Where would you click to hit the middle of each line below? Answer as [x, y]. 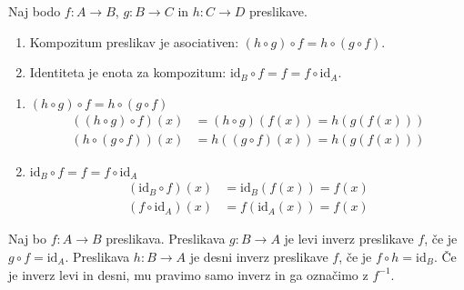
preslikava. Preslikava [166, 239]
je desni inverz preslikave [259, 256]
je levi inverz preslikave [349, 239]
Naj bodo [35, 11]
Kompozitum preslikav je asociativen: [134, 41]
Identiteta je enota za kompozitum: [128, 72]
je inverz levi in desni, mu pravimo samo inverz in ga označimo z [188, 274]
